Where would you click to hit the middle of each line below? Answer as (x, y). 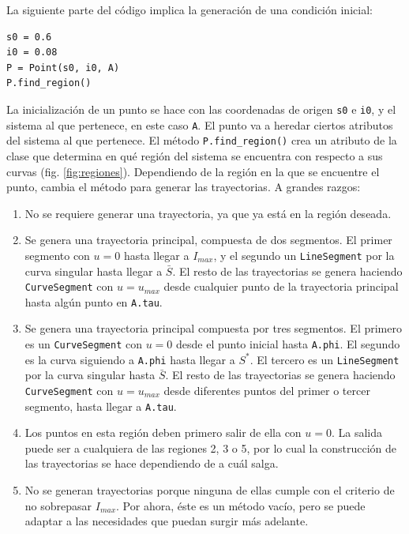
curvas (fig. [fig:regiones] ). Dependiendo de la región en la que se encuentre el (193, 171)
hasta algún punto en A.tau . (94, 301)
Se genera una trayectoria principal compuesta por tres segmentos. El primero (213, 328)
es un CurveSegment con (83, 344)
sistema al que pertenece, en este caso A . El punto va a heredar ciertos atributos (200, 124)
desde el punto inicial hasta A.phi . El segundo (288, 344)
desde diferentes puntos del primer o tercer (267, 390)
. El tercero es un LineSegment (325, 359)
